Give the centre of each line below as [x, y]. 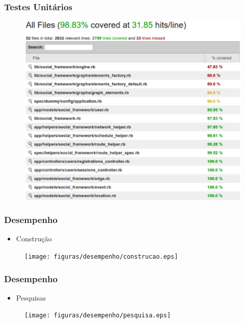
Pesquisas [31, 297]
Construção [34, 239]
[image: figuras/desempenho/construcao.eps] [101, 256]
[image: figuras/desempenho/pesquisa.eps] [98, 316]
